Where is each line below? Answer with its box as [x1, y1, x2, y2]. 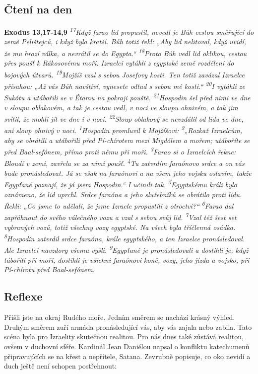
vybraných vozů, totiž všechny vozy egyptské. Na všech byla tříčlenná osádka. [4, 222, 236, 232]
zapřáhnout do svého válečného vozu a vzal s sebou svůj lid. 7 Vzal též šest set [4, 211, 237, 223]
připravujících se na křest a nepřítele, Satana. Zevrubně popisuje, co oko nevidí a [4, 351, 251, 361]
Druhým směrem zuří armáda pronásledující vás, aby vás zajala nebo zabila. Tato [4, 321, 252, 332]
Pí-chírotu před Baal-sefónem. [4, 264, 95, 275]
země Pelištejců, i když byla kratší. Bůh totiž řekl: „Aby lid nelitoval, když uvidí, [4, 36, 246, 47]
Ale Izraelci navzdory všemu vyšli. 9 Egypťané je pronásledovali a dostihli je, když [4, 243, 249, 255]
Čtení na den [4, 1, 72, 17]
